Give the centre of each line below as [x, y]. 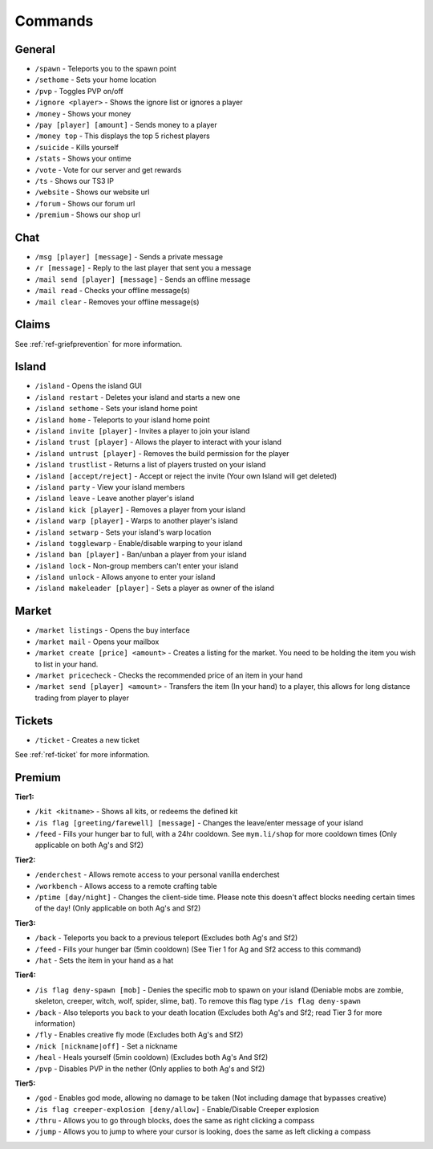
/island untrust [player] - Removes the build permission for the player [162, 453]
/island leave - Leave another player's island [115, 499]
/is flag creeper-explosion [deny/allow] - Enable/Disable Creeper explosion [177, 1109]
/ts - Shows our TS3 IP [74, 181]
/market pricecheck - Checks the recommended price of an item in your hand [169, 675]
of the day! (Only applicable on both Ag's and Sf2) [118, 908]
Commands [54, 21]
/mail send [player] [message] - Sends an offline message [143, 279]
